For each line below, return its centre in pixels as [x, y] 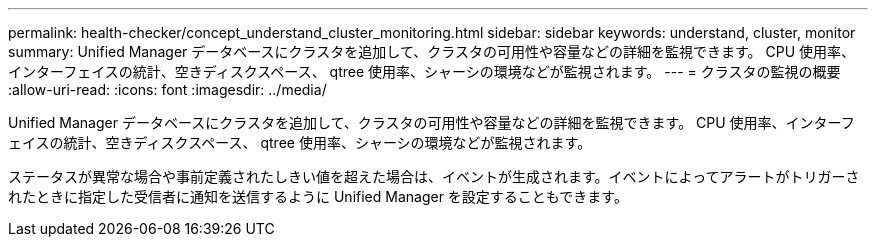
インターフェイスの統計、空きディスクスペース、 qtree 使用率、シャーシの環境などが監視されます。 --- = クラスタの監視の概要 [424, 71]
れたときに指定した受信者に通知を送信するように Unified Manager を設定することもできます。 [318, 196]
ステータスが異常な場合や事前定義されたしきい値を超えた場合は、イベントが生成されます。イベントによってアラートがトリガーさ [434, 176]
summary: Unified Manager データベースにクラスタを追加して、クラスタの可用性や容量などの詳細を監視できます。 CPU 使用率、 [431, 51]
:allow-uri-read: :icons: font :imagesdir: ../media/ [167, 89]
